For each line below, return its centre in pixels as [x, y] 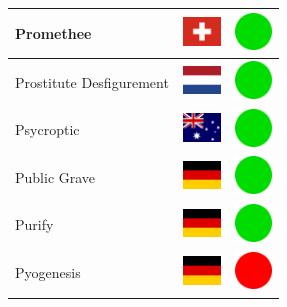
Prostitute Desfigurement [92, 81]
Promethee [53, 32]
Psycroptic [47, 129]
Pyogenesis [48, 272]
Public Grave [55, 176]
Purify [34, 224]
